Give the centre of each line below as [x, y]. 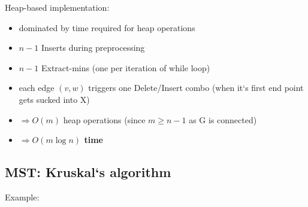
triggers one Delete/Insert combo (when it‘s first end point [196, 88]
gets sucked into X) [54, 99]
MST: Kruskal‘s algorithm [88, 172]
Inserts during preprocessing [93, 48]
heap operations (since [104, 119]
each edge [37, 88]
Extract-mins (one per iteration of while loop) [126, 67]
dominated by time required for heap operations [107, 27]
